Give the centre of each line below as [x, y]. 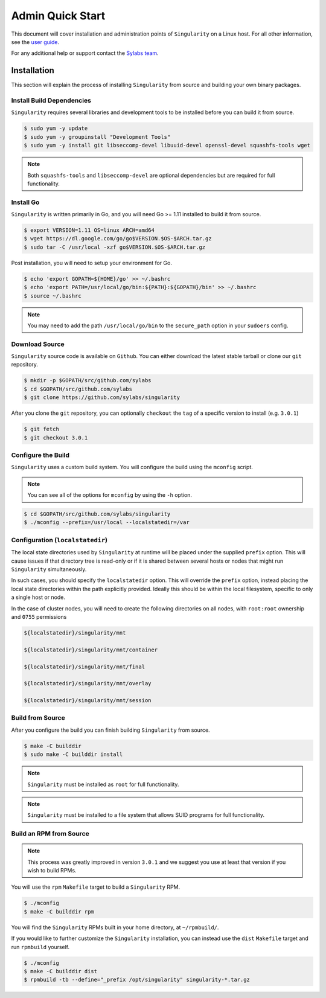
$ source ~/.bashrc [53, 296]
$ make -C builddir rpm [59, 911]
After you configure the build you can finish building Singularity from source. [111, 730]
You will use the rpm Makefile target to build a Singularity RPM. [96, 887]
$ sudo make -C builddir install [73, 754]
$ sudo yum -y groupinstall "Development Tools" [97, 137]
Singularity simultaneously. [49, 569]
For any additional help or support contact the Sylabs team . [85, 53]
